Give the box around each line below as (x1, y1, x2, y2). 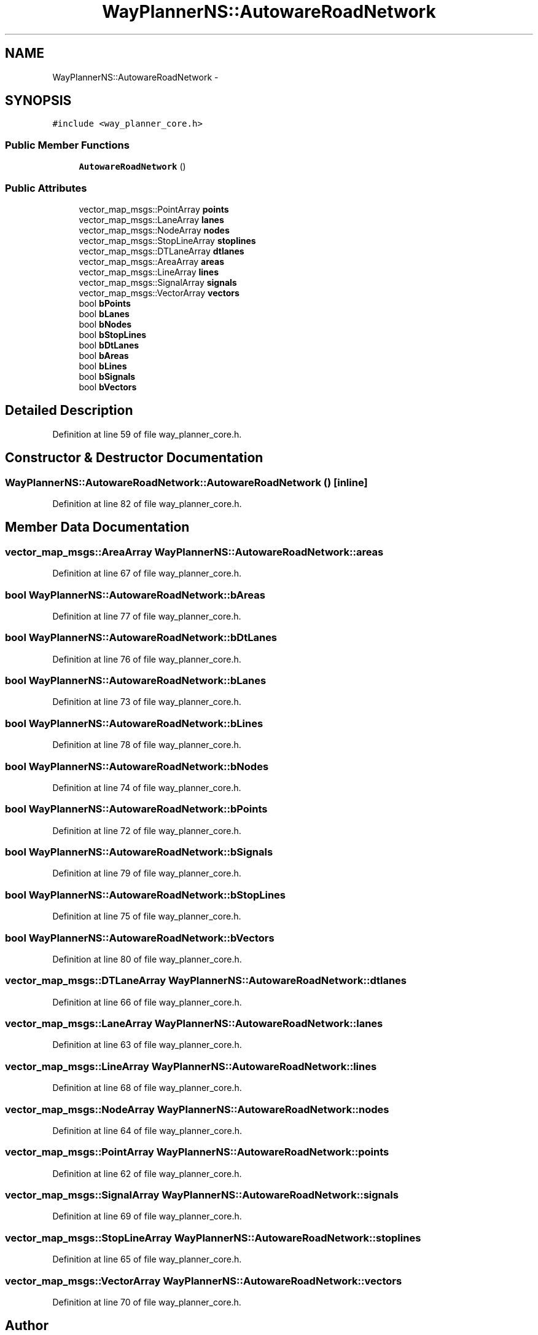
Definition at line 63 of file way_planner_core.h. (52, 1039, 242, 1050)
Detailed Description (5, 403, 133, 419)
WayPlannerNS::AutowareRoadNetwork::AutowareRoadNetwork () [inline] (5, 476, 368, 489)
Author (5, 1318, 49, 1334)
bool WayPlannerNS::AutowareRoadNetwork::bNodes (5, 760, 269, 773)
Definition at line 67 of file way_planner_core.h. (52, 568, 241, 579)
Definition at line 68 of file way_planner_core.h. (52, 1082, 242, 1093)
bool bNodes (79, 318, 132, 329)
